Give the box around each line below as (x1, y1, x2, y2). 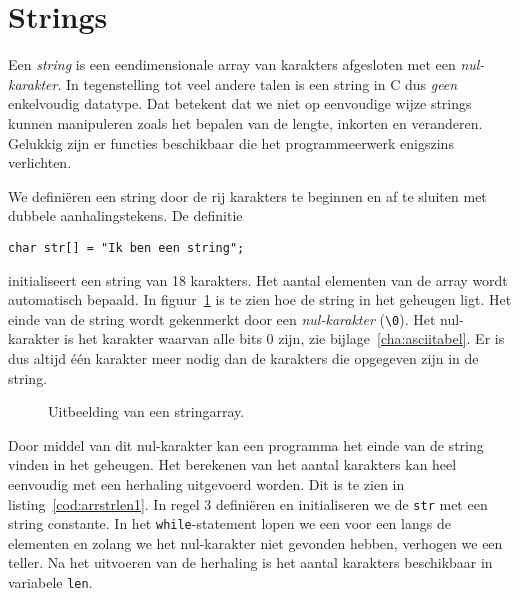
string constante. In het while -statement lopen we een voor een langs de (8, 513, 451, 534)
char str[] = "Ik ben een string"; (8, 240, 245, 255)
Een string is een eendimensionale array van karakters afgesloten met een (8, 54, 456, 75)
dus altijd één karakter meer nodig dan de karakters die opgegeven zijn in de (8, 347, 479, 368)
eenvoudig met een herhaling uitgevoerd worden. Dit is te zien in (8, 473, 405, 494)
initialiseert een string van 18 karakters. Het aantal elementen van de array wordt (8, 269, 508, 290)
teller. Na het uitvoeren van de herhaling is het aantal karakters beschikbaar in (8, 552, 493, 573)
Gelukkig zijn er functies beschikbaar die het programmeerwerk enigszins (8, 132, 454, 153)
